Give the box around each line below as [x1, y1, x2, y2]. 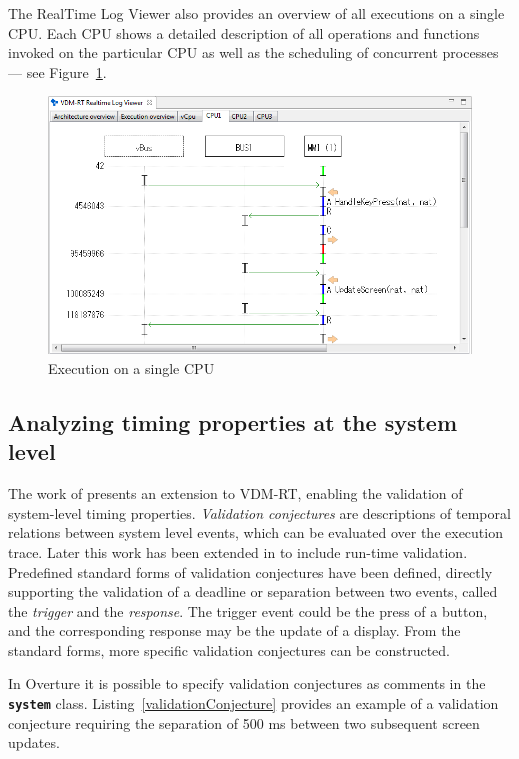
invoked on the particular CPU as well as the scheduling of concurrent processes [8, 42, 499, 63]
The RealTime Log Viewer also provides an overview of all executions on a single [8, 3, 505, 23]
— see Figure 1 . [8, 61, 107, 82]
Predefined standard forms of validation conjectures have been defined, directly [8, 561, 493, 582]
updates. [8, 732, 60, 753]
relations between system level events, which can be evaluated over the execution [8, 522, 503, 543]
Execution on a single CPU [48, 357, 215, 378]
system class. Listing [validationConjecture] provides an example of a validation [8, 693, 499, 714]
